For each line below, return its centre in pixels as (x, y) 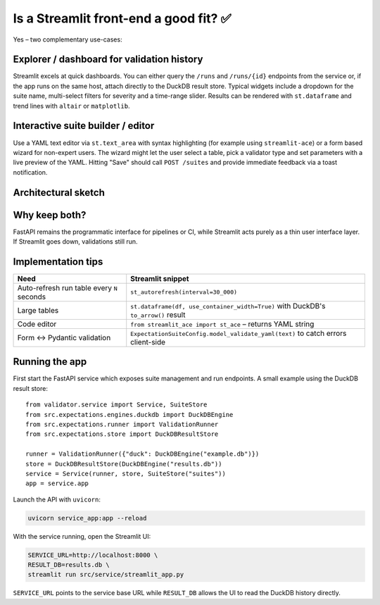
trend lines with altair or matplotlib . (71, 106)
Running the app (50, 362)
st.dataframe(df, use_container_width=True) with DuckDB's (228, 306)
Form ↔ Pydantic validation (64, 337)
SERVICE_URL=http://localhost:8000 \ (93, 555)
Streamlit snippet (160, 278)
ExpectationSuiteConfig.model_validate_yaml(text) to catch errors (239, 333)
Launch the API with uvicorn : (57, 499)
